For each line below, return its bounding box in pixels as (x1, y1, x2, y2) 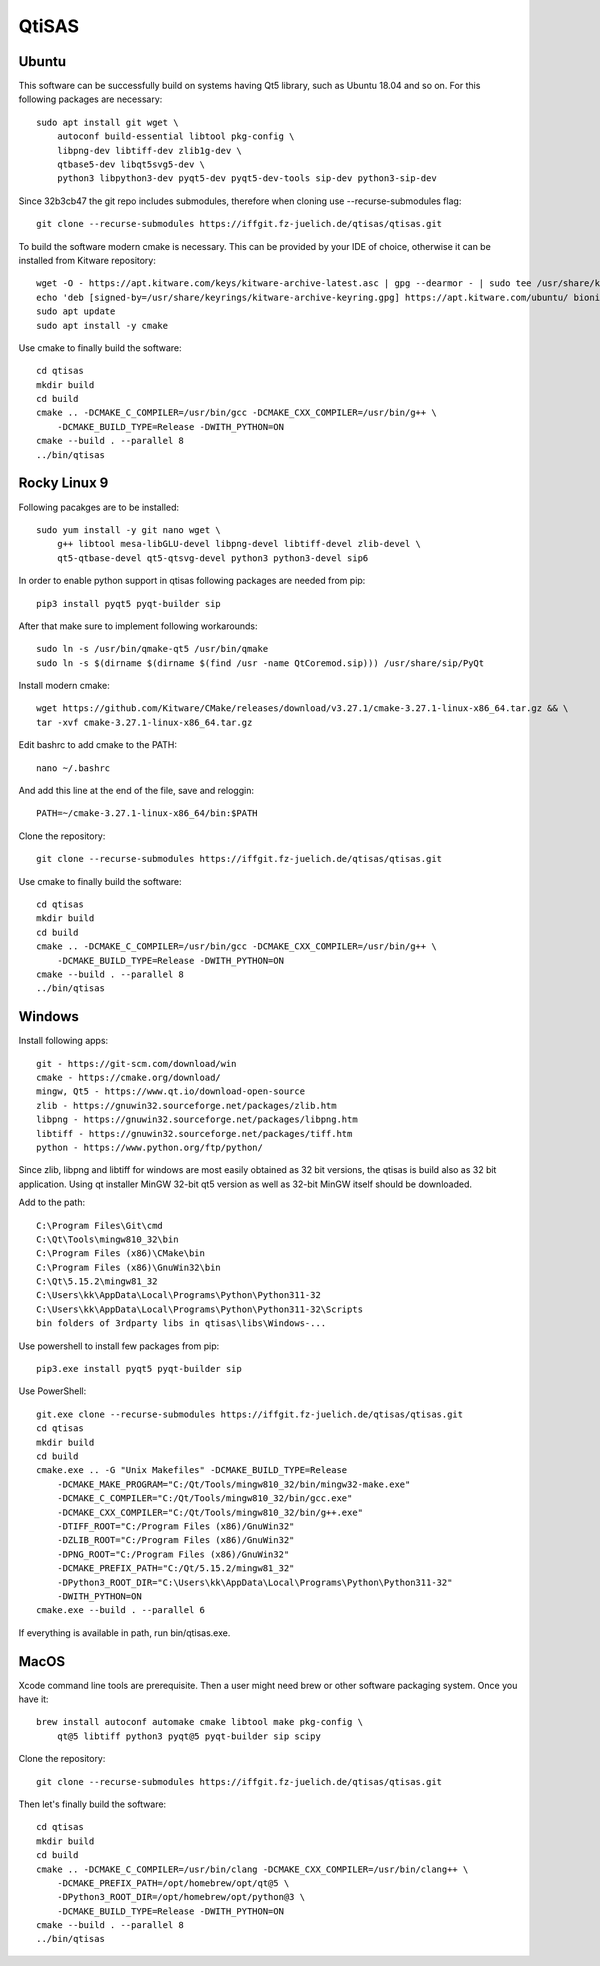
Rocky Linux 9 (18, 475, 109, 492)
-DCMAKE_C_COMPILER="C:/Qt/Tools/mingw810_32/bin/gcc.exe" (56, 1493, 353, 1504)
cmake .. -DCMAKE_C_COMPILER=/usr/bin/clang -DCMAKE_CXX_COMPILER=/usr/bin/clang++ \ (36, 1863, 469, 1875)
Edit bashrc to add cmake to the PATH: (18, 739, 178, 751)
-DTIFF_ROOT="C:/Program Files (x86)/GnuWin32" (56, 1520, 295, 1532)
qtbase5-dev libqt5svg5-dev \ (56, 159, 205, 170)
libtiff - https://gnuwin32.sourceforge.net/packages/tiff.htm (36, 1128, 353, 1139)
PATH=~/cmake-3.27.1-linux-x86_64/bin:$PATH (36, 808, 259, 819)
